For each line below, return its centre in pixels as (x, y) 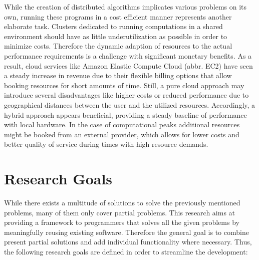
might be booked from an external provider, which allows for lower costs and (122, 134)
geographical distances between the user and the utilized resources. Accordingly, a (130, 104)
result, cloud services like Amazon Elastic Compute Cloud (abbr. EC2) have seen (128, 65)
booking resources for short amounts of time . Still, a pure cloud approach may (124, 85)
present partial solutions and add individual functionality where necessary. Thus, (128, 242)
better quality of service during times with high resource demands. (106, 144)
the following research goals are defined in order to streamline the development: (126, 251)
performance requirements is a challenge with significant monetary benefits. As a (128, 55)
